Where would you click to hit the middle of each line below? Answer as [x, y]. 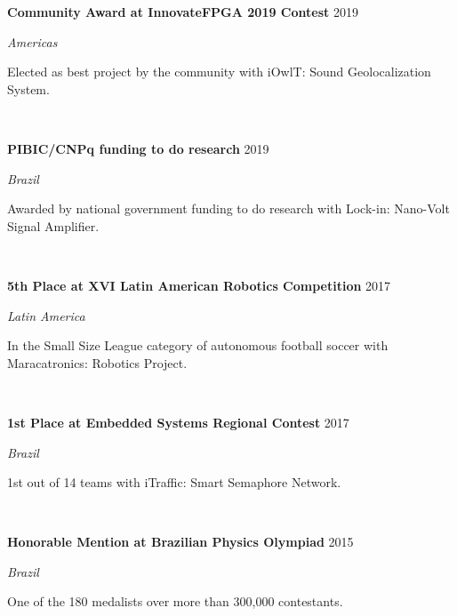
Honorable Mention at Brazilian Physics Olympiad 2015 [180, 542]
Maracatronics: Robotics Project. [97, 362]
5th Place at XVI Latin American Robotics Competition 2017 [199, 285]
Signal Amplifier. [53, 225]
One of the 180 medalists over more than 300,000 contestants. [175, 601]
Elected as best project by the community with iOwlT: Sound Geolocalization [219, 72]
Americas [32, 41]
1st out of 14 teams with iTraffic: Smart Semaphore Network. [174, 482]
